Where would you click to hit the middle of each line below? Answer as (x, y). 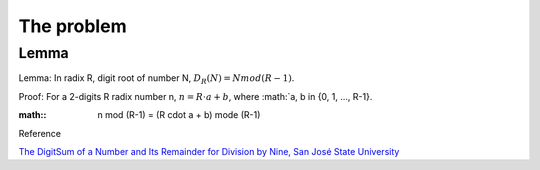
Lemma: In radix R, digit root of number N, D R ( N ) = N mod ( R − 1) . (156, 79)
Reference (40, 133)
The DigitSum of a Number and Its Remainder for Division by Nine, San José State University (209, 151)
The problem (72, 26)
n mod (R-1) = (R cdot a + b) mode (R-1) (179, 115)
